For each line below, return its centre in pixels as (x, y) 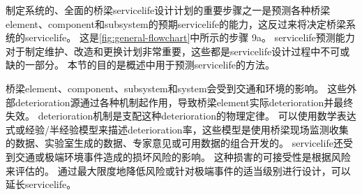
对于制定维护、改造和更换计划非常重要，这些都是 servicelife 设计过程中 (163, 51)
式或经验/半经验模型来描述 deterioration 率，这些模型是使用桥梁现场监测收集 (177, 129)
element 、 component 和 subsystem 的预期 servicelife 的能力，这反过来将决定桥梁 (176, 23)
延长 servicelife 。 (41, 184)
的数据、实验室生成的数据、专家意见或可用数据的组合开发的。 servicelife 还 (174, 143)
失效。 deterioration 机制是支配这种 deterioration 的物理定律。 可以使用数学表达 (181, 116)
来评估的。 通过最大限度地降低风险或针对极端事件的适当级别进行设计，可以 (178, 170)
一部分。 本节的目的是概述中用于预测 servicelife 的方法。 (150, 65)
